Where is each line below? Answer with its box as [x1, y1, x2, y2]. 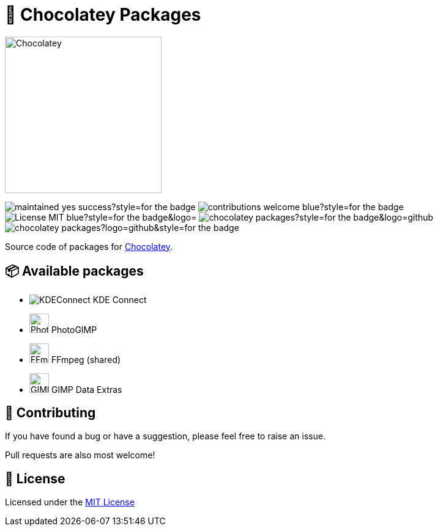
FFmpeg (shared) [51, 354, 121, 365]
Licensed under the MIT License [5, 497, 135, 508]
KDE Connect [92, 294, 147, 305]
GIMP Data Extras [51, 384, 122, 395]
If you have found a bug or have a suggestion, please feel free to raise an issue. [5, 431, 326, 442]
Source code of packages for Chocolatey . [5, 241, 173, 252]
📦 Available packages [5, 263, 144, 279]
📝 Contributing [5, 405, 96, 421]
